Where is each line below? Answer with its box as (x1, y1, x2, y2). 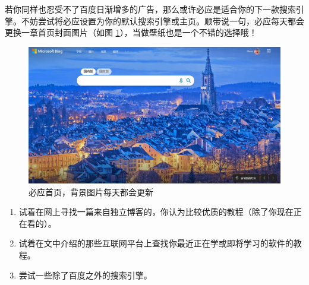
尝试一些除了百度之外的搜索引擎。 (18, 268, 152, 281)
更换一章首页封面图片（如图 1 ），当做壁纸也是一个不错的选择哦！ (5, 26, 257, 39)
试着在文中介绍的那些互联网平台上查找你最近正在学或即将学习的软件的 (18, 237, 294, 249)
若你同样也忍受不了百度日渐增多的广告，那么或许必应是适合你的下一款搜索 (5, 3, 296, 15)
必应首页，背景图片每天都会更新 (29, 185, 153, 198)
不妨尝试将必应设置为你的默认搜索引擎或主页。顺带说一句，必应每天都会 (21, 14, 304, 27)
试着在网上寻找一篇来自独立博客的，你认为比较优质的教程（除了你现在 (18, 205, 294, 218)
